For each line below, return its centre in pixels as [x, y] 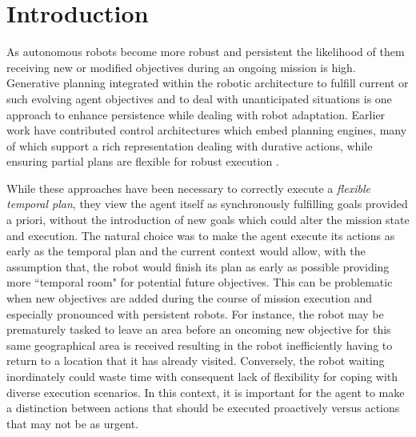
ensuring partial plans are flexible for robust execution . [143, 161]
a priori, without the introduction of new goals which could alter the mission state [208, 220]
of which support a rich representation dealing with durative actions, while [190, 145]
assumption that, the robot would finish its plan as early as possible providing [198, 266]
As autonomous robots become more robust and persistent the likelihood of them [206, 52]
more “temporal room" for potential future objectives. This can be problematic [200, 282]
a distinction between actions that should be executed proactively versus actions [203, 408]
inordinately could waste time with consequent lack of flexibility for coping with [202, 376]
